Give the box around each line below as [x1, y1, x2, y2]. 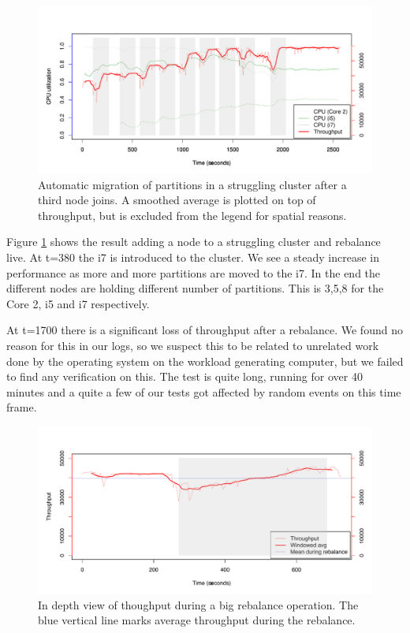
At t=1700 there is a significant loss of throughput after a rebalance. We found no [6, 322, 403, 338]
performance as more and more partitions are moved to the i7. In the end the [6, 264, 381, 281]
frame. [6, 399, 37, 415]
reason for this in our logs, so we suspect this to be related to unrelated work [6, 337, 379, 353]
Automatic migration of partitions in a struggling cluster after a [38, 176, 347, 192]
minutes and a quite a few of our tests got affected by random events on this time [6, 383, 401, 400]
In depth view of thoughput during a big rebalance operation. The [38, 596, 359, 613]
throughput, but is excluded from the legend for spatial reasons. [38, 207, 347, 223]
